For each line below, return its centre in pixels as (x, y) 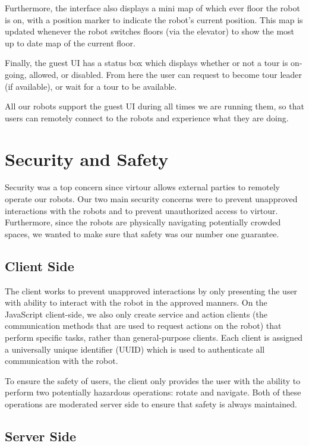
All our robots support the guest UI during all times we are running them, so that (154, 106)
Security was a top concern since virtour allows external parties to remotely (142, 187)
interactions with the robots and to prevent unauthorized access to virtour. (141, 210)
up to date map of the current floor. (70, 43)
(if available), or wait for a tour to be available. (91, 86)
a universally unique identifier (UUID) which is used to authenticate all (135, 349)
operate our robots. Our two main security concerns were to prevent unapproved (151, 199)
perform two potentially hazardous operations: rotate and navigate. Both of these (153, 392)
